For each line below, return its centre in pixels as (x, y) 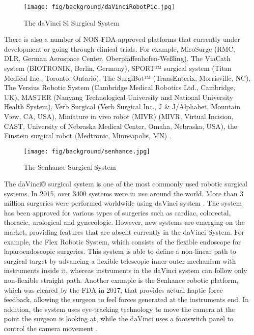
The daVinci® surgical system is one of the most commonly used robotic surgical (126, 184)
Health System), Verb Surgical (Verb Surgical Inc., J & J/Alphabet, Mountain (122, 107)
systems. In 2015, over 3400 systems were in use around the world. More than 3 (124, 193)
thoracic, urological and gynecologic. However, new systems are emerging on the (124, 222)
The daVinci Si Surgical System (71, 22)
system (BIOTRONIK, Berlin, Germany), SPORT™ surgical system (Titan (118, 68)
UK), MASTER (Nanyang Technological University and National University (119, 97)
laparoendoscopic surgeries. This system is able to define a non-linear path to (120, 251)
